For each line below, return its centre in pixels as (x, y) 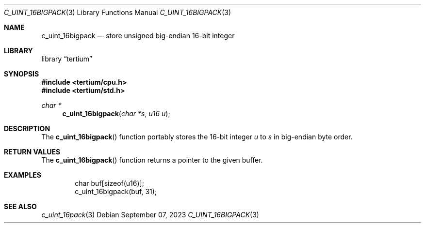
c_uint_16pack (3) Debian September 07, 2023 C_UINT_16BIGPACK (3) (150, 215)
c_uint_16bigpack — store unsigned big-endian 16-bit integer (138, 36)
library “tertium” (67, 59)
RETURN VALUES (32, 152)
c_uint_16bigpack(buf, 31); (116, 191)
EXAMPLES (23, 175)
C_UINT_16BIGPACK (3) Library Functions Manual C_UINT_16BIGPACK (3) (118, 12)
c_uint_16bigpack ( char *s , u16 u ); (116, 113)
